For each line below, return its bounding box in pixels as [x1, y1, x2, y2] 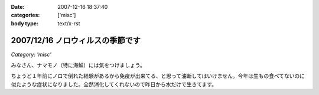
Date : [11, 4, 25, 10]
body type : [11, 19, 38, 27]
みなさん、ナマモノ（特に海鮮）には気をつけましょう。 [11, 62, 146, 69]
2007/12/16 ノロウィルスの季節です [11, 35, 141, 45]
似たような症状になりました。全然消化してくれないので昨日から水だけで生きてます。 [11, 80, 217, 88]
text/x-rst [57, 19, 80, 27]
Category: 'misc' [11, 51, 51, 58]
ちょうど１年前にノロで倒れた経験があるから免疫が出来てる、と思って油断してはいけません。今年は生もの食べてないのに [11, 73, 305, 80]
